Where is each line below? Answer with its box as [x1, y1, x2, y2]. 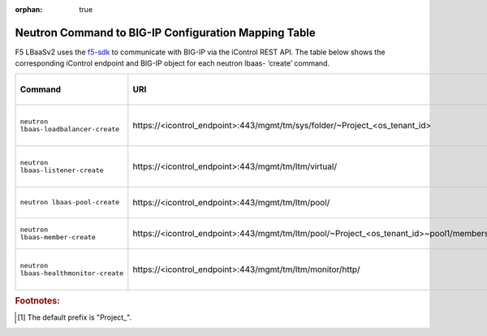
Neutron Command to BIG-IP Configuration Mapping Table [15, 25, 316, 40]
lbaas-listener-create [19, 166, 105, 174]
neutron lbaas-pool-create [19, 198, 120, 207]
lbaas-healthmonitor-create [19, 269, 124, 278]
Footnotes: [15, 295, 60, 307]
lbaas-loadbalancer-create [19, 124, 120, 133]
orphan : [15, 5, 43, 14]
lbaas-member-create [19, 232, 97, 241]
